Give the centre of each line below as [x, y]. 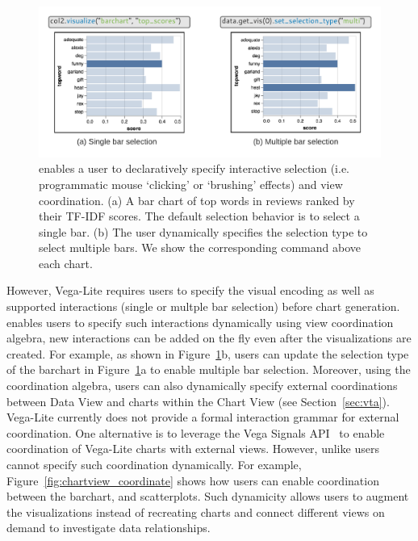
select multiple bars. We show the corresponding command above [200, 247]
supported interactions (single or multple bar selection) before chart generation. [203, 306]
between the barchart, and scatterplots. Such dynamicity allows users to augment [208, 496]
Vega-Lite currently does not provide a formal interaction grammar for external [203, 417]
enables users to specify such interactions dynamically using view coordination [200, 322]
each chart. [66, 263]
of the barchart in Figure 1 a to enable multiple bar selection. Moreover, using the [209, 369]
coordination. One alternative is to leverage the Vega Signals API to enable [196, 432]
